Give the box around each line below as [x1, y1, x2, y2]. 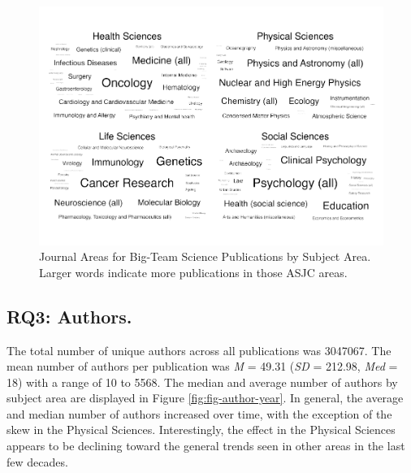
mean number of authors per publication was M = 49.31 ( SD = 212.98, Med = [6, 358, 398, 375]
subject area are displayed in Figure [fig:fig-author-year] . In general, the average [6, 389, 404, 406]
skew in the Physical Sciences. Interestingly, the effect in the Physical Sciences [6, 421, 396, 438]
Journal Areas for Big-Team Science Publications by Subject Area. [39, 248, 371, 265]
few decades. [6, 453, 68, 470]
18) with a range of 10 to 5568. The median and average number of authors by [6, 373, 398, 390]
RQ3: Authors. [6, 303, 132, 328]
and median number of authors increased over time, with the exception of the [6, 405, 392, 422]
